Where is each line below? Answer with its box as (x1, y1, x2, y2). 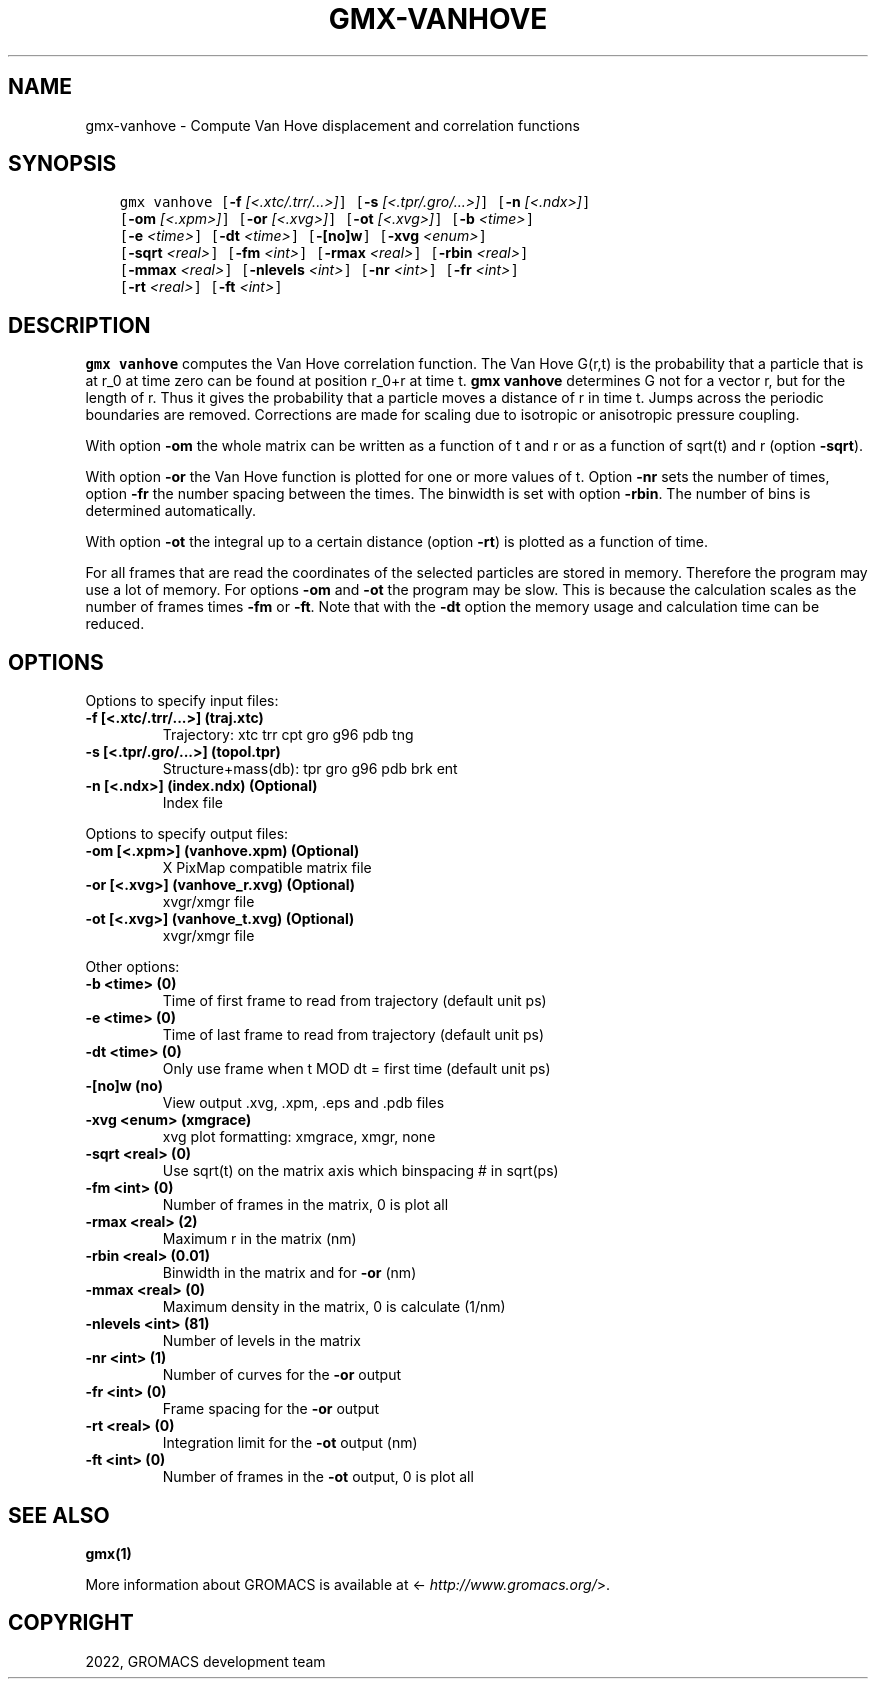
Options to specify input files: (85, 692, 279, 710)
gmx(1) (85, 1544, 132, 1562)
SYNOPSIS (8, 151, 117, 177)
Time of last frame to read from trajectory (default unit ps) (162, 1026, 545, 1044)
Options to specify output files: (85, 825, 289, 843)
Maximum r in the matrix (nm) (162, 1230, 357, 1248)
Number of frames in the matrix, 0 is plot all (162, 1196, 449, 1214)
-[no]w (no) (85, 1077, 164, 1095)
